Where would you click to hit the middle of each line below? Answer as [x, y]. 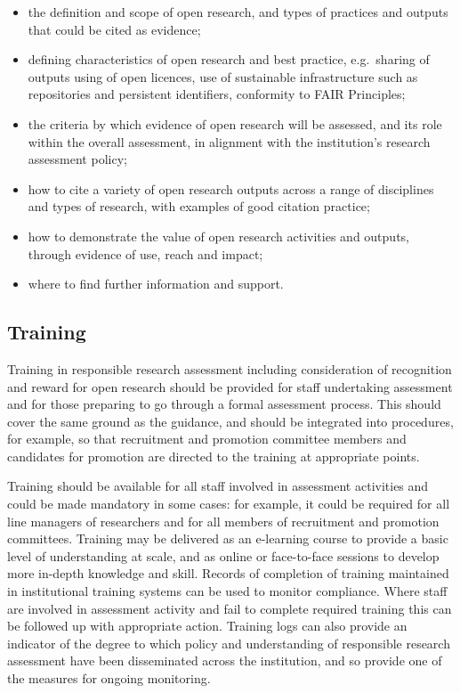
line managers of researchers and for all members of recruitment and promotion [223, 521]
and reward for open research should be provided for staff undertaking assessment [230, 386]
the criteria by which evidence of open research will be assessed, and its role [235, 123]
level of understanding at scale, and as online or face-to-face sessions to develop [223, 555]
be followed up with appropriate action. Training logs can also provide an [207, 626]
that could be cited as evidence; [114, 29]
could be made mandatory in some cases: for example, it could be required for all [229, 504]
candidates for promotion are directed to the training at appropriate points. [214, 456]
